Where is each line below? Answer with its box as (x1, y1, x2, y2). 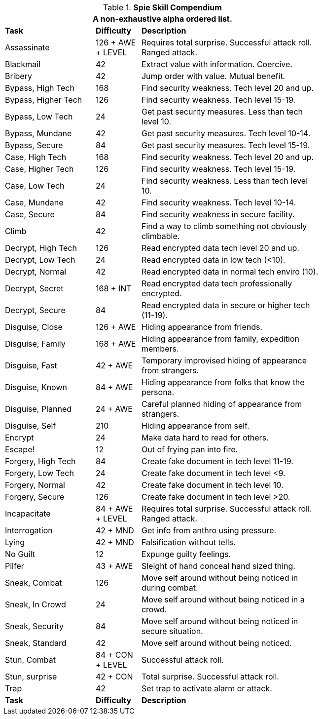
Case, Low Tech (5, 181, 65, 191)
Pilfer (5, 561, 24, 571)
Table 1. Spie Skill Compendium (103, 2, 222, 12)
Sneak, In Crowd (5, 599, 66, 609)
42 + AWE (95, 360, 133, 370)
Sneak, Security (5, 621, 64, 631)
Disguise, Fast (5, 360, 57, 370)
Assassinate (5, 42, 50, 52)
